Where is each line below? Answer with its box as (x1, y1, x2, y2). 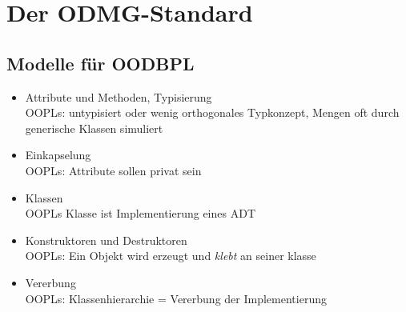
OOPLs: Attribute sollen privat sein (25, 162, 202, 178)
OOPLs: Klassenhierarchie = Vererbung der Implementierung (25, 290, 327, 306)
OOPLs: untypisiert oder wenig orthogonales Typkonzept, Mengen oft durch (25, 104, 400, 121)
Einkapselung (25, 146, 91, 163)
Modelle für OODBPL (6, 50, 195, 75)
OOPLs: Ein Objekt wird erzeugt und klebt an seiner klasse (25, 247, 316, 264)
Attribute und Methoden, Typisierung (25, 88, 212, 105)
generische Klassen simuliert (25, 119, 163, 136)
